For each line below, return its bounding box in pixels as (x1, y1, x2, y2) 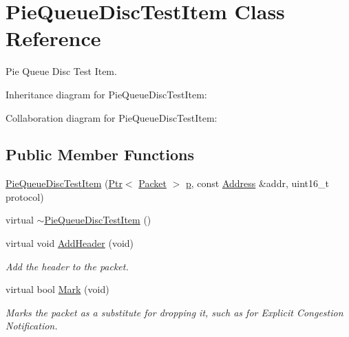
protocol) (6, 189, 44, 204)
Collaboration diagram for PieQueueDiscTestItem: (6, 110, 218, 124)
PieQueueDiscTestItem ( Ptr (6, 176, 123, 191)
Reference (6, 24, 101, 52)
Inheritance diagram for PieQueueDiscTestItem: (6, 87, 207, 101)
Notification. (6, 318, 58, 333)
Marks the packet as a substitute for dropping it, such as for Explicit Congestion (6, 305, 343, 319)
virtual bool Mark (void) (6, 282, 109, 296)
